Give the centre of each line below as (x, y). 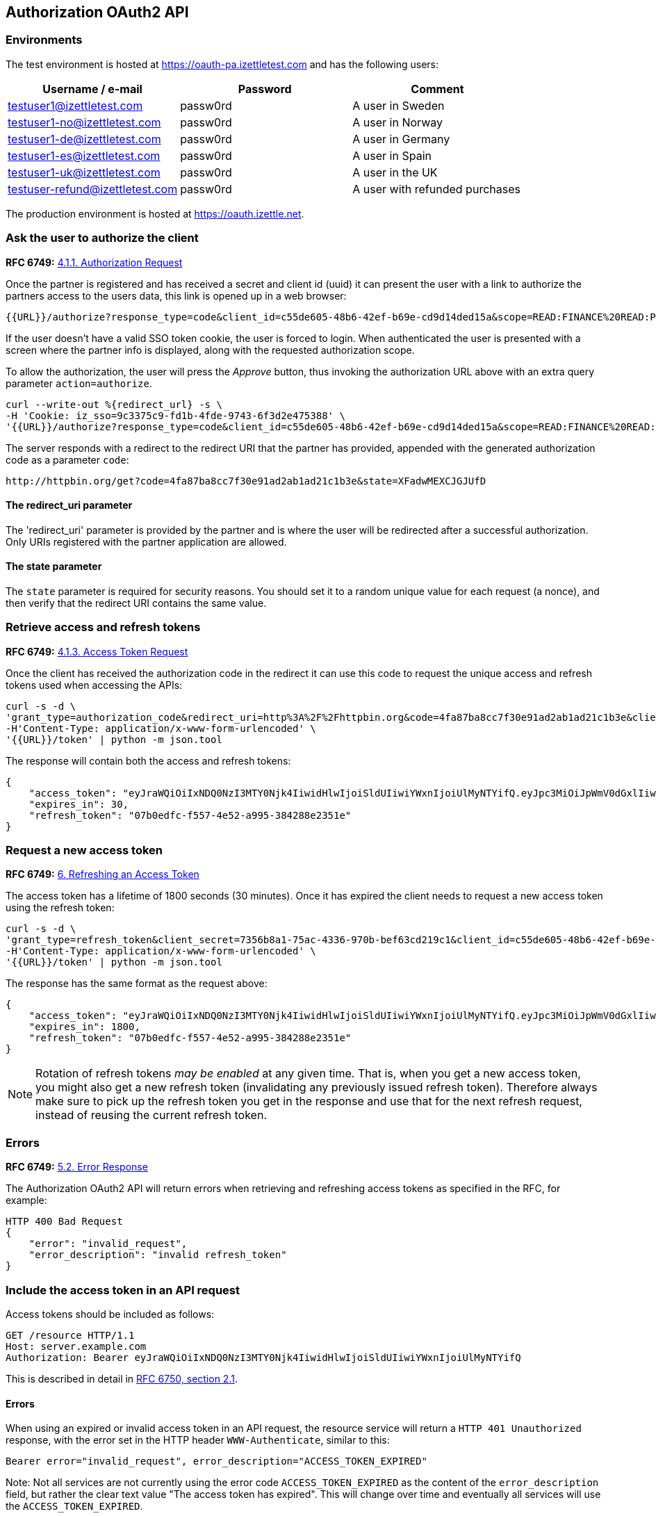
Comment (437, 89)
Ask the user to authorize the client (102, 238)
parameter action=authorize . (79, 383)
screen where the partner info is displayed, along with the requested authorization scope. (210, 350)
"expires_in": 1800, (84, 1027)
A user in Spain (392, 155)
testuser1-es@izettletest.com (84, 155)
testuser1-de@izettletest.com (84, 139)
